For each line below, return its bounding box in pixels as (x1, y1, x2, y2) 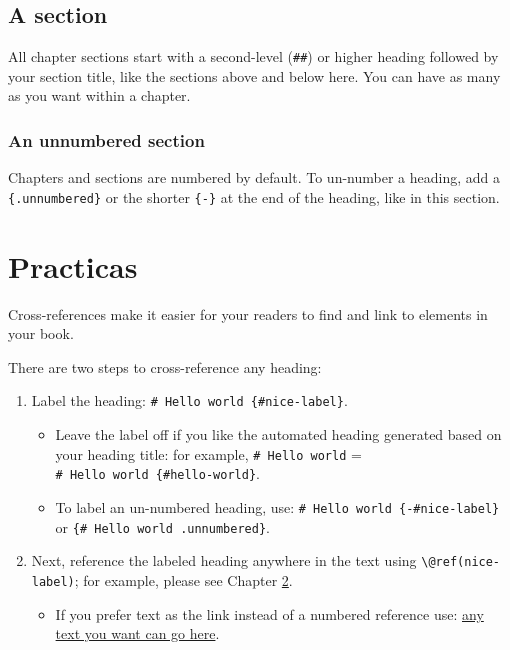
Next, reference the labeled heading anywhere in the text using (31, 550, 417, 571)
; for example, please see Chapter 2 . (74, 569, 293, 590)
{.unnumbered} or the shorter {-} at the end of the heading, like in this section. (8, 186, 500, 207)
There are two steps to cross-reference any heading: (8, 356, 322, 377)
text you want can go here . (55, 623, 220, 644)
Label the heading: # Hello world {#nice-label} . (31, 390, 348, 411)
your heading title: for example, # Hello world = (55, 443, 362, 464)
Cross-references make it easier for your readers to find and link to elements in (8, 303, 488, 324)
